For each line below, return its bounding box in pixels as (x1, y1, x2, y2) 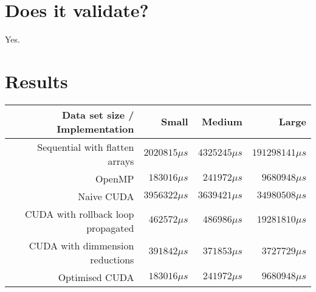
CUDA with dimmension (29, 238, 134, 252)
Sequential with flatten (37, 139, 134, 154)
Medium (202, 114, 242, 129)
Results (5, 68, 68, 93)
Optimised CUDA (58, 269, 134, 284)
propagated (86, 220, 134, 235)
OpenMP (95, 171, 134, 186)
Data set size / (61, 107, 134, 122)
